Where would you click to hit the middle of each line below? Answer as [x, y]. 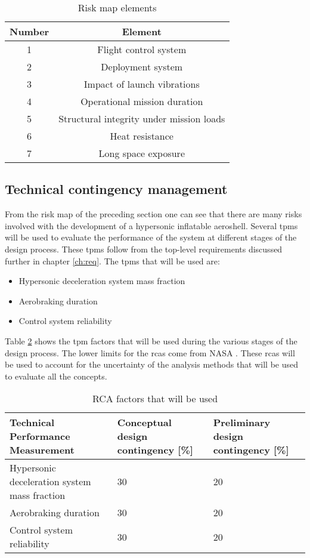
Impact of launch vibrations [142, 84]
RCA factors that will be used [155, 399]
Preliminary [242, 423]
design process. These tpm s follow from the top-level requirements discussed [144, 249]
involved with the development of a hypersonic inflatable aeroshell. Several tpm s [151, 225]
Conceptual [144, 423]
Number [30, 31]
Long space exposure [142, 153]
